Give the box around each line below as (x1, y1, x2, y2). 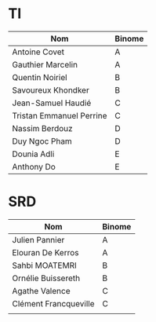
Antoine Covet (12, 46, 65, 57)
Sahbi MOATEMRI (12, 260, 77, 271)
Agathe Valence (12, 285, 71, 296)
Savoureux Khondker (12, 84, 90, 95)
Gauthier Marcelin (12, 59, 78, 70)
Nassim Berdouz (12, 123, 73, 134)
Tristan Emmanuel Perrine (12, 110, 107, 121)
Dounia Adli (12, 148, 55, 159)
